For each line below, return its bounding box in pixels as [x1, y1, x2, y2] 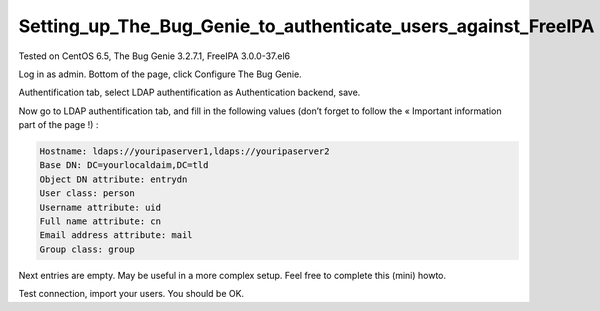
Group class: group [39, 243, 135, 255]
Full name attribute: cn [39, 216, 162, 227]
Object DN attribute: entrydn [39, 173, 188, 185]
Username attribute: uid [39, 201, 162, 213]
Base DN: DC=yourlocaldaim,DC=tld [39, 160, 209, 171]
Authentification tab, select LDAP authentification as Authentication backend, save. [18, 86, 361, 99]
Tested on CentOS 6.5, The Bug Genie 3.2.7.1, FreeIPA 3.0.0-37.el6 [18, 50, 291, 62]
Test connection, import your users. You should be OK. [18, 288, 245, 300]
